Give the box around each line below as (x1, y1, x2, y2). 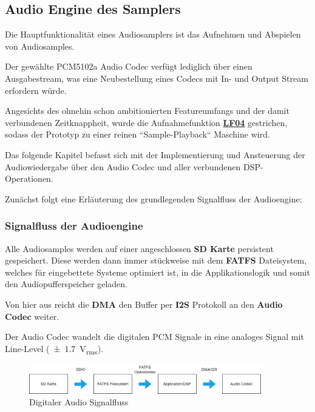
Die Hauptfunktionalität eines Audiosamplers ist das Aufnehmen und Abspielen (5, 28, 301, 41)
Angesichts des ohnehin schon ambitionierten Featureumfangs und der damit (5, 104, 290, 117)
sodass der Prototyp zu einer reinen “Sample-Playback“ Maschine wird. (5, 128, 270, 141)
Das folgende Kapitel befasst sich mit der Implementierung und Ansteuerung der (5, 148, 305, 161)
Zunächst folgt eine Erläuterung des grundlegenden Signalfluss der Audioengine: (5, 192, 302, 205)
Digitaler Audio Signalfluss (29, 396, 129, 408)
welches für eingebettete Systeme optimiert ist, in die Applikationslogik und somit (5, 265, 310, 278)
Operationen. (5, 172, 53, 185)
